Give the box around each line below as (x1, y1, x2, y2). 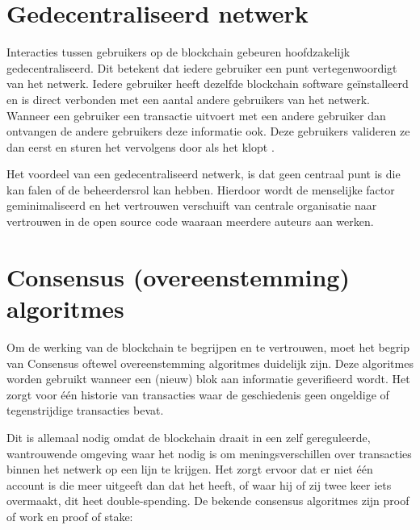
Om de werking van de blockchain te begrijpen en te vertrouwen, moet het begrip (6, 338, 410, 355)
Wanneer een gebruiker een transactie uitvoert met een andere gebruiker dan (6, 106, 386, 123)
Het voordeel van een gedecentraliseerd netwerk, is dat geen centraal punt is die (6, 165, 401, 182)
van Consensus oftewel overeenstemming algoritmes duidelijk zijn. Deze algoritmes (6, 354, 414, 371)
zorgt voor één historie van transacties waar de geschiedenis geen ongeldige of (6, 386, 389, 403)
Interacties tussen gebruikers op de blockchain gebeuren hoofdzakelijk (6, 44, 351, 61)
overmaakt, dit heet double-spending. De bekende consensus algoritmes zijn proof (6, 492, 409, 509)
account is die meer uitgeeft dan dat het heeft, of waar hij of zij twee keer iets (6, 476, 392, 493)
